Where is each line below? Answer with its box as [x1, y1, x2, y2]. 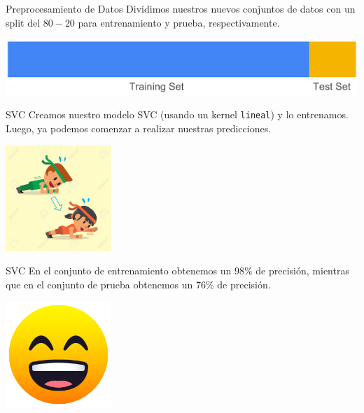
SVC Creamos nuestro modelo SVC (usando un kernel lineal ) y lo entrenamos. [6, 107, 349, 122]
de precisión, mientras [255, 263, 349, 278]
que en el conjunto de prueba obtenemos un [6, 276, 193, 291]
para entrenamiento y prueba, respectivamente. [78, 15, 280, 29]
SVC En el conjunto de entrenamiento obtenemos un [6, 263, 232, 278]
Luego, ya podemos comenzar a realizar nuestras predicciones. [6, 120, 272, 135]
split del [6, 15, 41, 29]
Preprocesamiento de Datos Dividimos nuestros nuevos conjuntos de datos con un [6, 1, 356, 15]
